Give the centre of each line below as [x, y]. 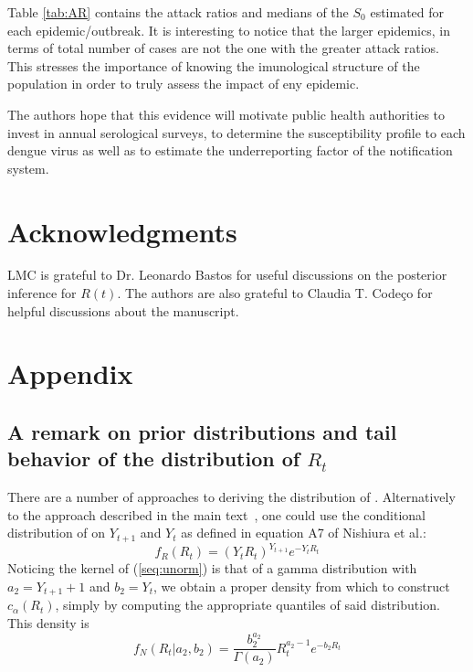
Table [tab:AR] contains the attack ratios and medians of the [178, 12]
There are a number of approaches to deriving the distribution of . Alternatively [231, 497]
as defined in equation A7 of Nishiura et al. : [304, 533]
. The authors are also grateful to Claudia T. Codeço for [275, 293]
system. [28, 168]
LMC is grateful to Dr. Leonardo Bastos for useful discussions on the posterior [227, 275]
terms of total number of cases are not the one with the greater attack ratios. [223, 48]
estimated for [407, 12]
